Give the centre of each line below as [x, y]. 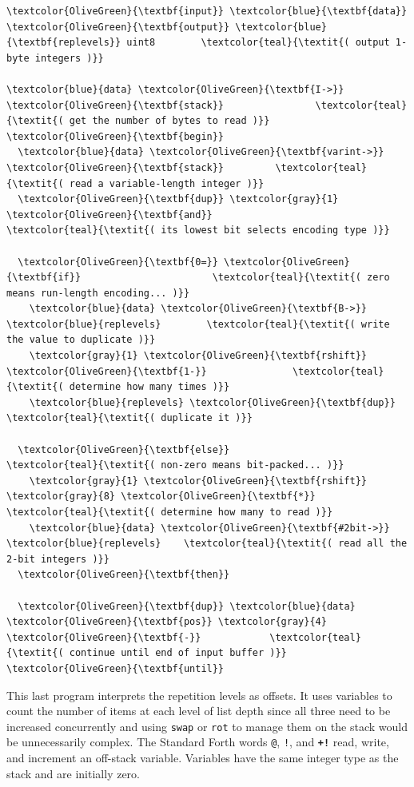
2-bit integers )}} [58, 559]
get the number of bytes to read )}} [169, 121]
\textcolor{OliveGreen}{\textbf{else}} [124, 449]
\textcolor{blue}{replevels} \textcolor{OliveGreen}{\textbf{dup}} [212, 402]
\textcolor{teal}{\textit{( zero [301, 278]
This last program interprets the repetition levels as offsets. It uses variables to [199, 695]
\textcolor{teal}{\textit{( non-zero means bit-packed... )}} [175, 465]
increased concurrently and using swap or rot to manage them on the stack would [207, 726]
